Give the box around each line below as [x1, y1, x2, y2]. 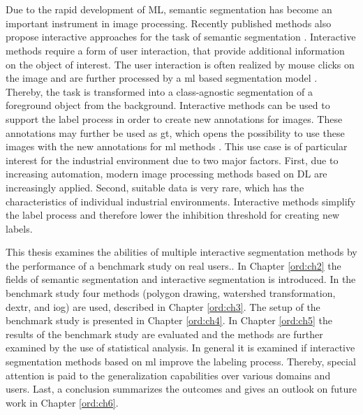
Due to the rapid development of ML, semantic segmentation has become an [6, 2, 332, 17]
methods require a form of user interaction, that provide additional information [6, 43, 345, 57]
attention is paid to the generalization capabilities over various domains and [6, 367, 331, 382]
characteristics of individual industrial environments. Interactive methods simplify [6, 194, 356, 208]
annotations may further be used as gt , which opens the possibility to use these [6, 125, 345, 140]
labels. [6, 221, 33, 235]
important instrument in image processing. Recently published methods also [6, 15, 332, 30]
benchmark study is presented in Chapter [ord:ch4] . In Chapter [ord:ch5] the [6, 313, 332, 328]
